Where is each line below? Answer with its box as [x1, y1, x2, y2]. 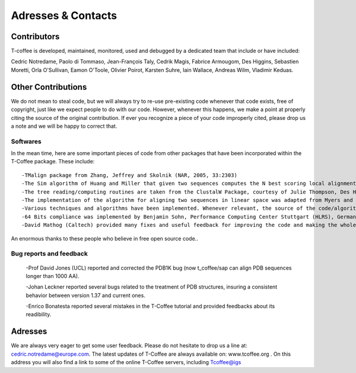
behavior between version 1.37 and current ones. [26, 292, 145, 299]
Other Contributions [11, 82, 87, 92]
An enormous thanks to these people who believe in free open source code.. [11, 235, 198, 242]
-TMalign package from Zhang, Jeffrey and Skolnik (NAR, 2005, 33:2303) [21, 172, 237, 178]
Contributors [11, 31, 60, 42]
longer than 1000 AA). [26, 272, 80, 279]
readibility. [26, 311, 52, 318]
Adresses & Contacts [11, 9, 117, 22]
